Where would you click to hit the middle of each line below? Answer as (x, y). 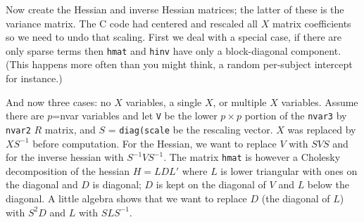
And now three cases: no (58, 102)
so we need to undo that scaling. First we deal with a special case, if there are (174, 37)
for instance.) (34, 78)
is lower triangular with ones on (289, 170)
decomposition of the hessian (68, 170)
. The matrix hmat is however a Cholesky (252, 157)
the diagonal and (42, 184)
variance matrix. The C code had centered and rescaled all (132, 23)
